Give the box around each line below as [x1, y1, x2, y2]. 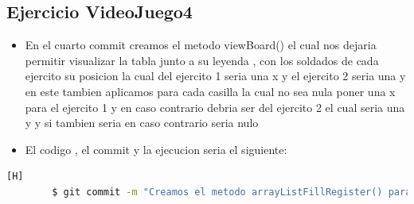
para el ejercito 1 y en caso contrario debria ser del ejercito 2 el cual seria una [25, 98, 405, 115]
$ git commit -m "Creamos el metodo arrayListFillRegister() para [52, 186, 412, 198]
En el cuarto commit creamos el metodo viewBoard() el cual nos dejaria [25, 37, 377, 53]
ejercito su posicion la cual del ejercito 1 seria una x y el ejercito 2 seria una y [25, 67, 406, 84]
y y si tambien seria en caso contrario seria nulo [25, 114, 259, 131]
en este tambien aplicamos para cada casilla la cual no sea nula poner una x [25, 83, 396, 99]
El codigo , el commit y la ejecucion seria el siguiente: [25, 140, 287, 157]
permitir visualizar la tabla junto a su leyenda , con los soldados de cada [25, 52, 379, 68]
